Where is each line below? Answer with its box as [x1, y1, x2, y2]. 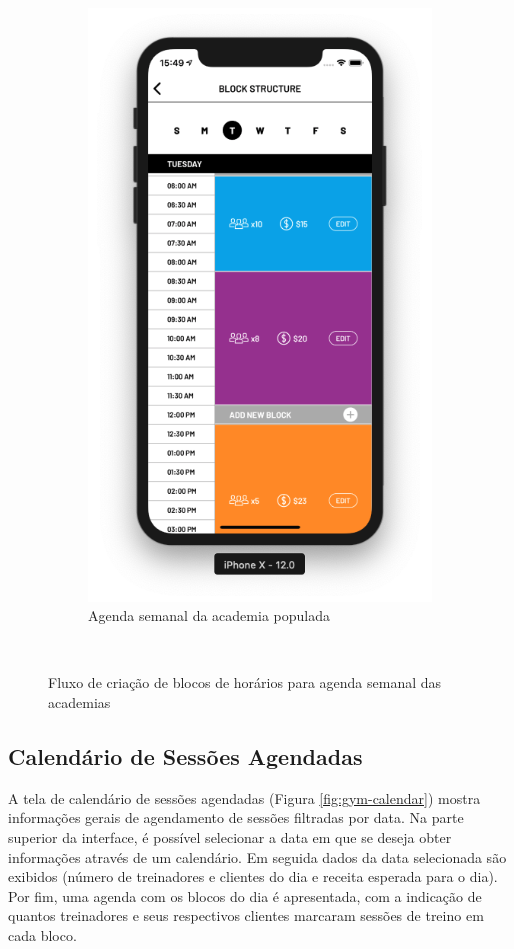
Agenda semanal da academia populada [88, 605, 330, 626]
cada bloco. [8, 924, 77, 945]
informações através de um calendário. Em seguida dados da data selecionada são [8, 846, 507, 867]
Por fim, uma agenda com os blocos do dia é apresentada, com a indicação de [8, 885, 482, 906]
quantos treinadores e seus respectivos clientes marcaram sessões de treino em [8, 905, 484, 926]
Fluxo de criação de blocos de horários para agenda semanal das [48, 672, 442, 693]
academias [48, 692, 111, 712]
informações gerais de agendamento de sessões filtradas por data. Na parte [8, 807, 464, 828]
